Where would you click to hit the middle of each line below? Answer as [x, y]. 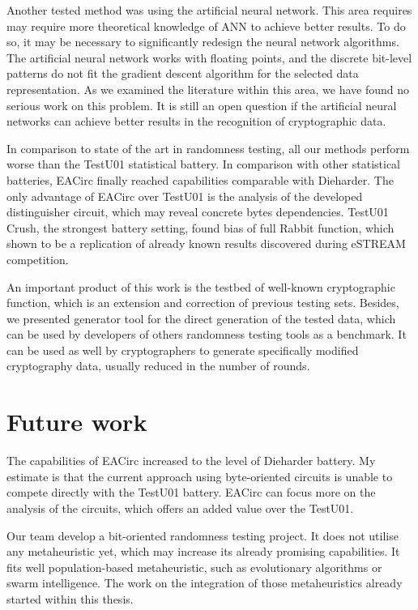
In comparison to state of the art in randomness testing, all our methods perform [208, 148]
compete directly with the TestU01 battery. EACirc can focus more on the [191, 492]
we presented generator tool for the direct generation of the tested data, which [201, 318]
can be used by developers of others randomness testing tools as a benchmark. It [207, 334]
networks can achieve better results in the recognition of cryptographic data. [196, 121]
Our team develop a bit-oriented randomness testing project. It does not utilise [203, 535]
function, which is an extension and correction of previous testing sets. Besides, [203, 303]
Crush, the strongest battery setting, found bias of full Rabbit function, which [200, 227]
